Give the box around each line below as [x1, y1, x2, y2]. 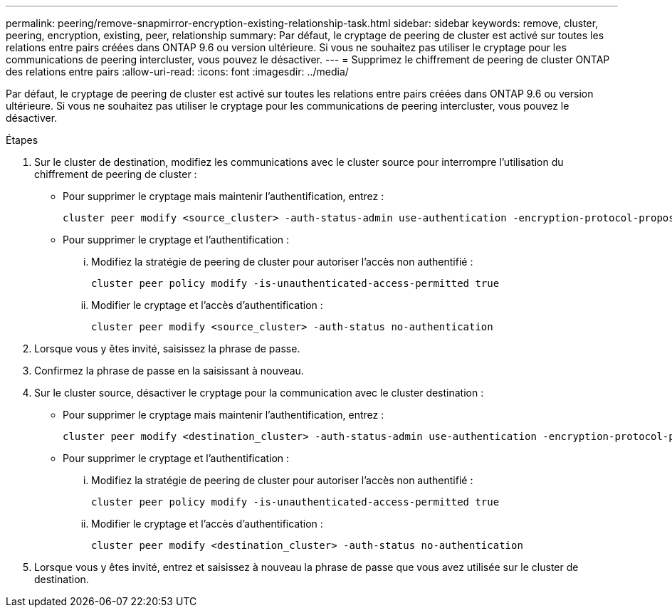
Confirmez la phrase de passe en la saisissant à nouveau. [34, 365, 304, 377]
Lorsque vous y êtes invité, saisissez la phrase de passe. [34, 342, 300, 355]
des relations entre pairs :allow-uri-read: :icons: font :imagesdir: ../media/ [6, 66, 349, 78]
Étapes [6, 134, 38, 146]
